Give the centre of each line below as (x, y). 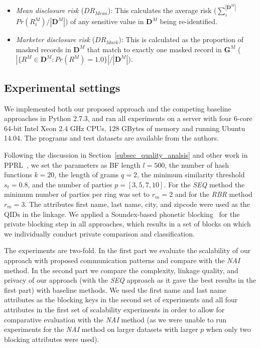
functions (18, 175)
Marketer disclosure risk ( (55, 39)
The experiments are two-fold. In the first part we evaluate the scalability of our (127, 250)
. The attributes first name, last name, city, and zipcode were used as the (137, 204)
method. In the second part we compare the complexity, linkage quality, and (121, 270)
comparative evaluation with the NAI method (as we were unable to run (115, 319)
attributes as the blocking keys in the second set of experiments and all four (121, 300)
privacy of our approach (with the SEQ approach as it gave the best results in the (130, 280)
